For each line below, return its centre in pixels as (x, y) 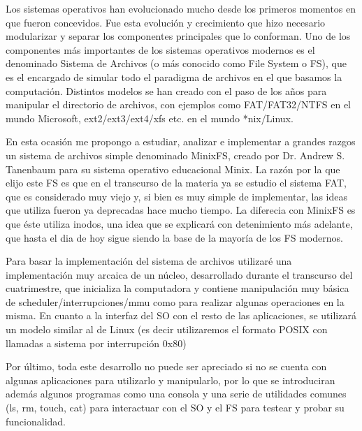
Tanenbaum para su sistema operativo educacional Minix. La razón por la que (173, 169)
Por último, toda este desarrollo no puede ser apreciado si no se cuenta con (166, 366)
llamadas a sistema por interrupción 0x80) (96, 343)
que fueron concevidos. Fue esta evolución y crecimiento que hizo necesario (166, 22)
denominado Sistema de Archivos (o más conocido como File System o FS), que (176, 63)
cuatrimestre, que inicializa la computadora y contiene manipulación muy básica (178, 288)
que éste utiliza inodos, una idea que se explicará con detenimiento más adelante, (179, 223)
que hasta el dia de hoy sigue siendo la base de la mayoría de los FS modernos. (174, 237)
